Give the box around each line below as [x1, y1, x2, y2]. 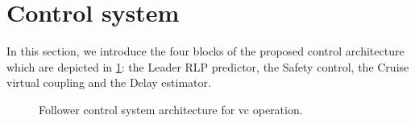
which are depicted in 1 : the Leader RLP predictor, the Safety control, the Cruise [6, 58, 409, 75]
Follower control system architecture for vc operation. [39, 100, 303, 117]
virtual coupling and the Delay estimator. [6, 74, 211, 91]
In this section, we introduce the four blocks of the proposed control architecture [6, 43, 405, 59]
